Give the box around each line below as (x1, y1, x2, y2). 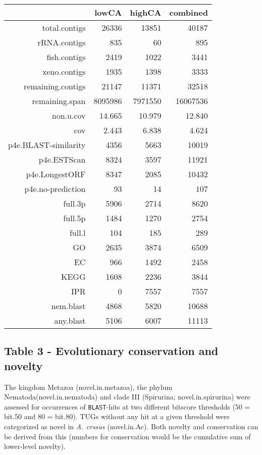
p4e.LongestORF (26, 168, 86, 180)
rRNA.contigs (37, 36, 86, 48)
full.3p (63, 197, 86, 209)
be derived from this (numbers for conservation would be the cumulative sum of (4, 431, 251, 441)
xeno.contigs (42, 66, 86, 77)
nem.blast (51, 300, 86, 312)
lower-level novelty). (4, 441, 66, 451)
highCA (130, 7, 162, 18)
